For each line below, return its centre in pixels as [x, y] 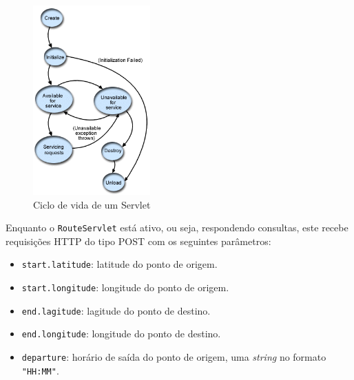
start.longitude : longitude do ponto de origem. [125, 287]
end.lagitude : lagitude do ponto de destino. [116, 310]
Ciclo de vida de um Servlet [92, 204]
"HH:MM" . [40, 370]
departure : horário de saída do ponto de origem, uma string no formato [174, 357]
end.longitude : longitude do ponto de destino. [121, 334]
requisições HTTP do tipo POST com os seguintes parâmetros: [138, 241]
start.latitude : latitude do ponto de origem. [119, 264]
